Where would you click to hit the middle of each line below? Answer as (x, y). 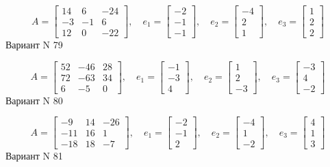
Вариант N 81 (34, 156)
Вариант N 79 (34, 45)
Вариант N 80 (34, 100)
